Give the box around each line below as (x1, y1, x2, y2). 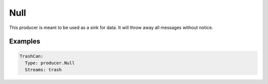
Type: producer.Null (25, 60, 75, 66)
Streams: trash (25, 67, 62, 73)
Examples (9, 37, 41, 46)
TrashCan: (19, 53, 44, 59)
